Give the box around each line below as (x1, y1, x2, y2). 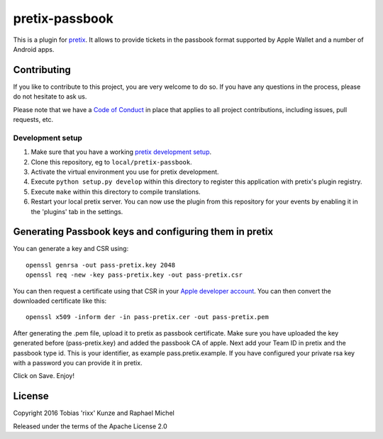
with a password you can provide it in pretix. (13, 358, 143, 367)
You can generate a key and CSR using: (13, 245, 129, 253)
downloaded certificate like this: (13, 296, 107, 305)
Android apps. (13, 45, 55, 53)
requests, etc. (13, 116, 54, 124)
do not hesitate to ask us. (13, 92, 87, 101)
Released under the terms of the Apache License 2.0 (13, 422, 168, 430)
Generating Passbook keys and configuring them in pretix (13, 226, 273, 238)
